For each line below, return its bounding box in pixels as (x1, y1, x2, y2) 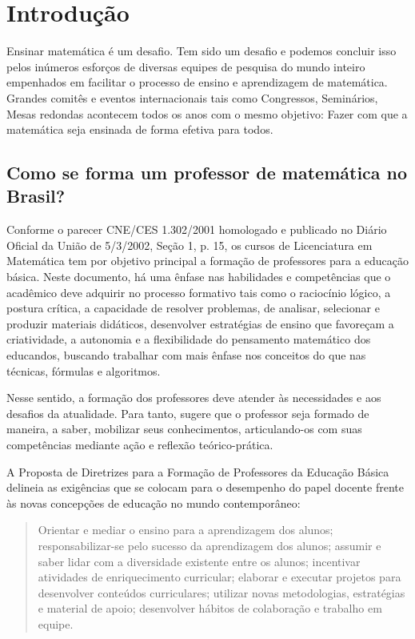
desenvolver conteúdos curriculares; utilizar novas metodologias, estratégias (38, 584, 405, 601)
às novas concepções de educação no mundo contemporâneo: (6, 494, 301, 511)
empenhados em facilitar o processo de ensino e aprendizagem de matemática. (6, 74, 388, 90)
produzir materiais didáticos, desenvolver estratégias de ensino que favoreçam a (6, 315, 394, 332)
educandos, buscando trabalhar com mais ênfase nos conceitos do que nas (6, 347, 366, 364)
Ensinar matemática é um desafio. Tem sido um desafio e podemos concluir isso (6, 42, 397, 59)
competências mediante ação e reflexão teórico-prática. (6, 436, 273, 452)
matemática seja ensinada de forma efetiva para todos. (6, 121, 273, 138)
